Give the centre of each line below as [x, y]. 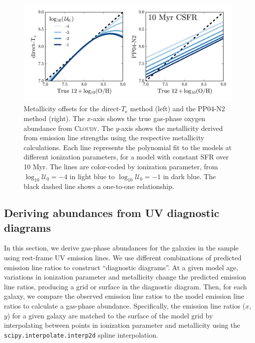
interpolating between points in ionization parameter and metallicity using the [122, 325]
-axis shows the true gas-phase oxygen [148, 118]
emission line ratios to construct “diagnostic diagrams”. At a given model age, [121, 267]
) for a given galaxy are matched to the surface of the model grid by [110, 315]
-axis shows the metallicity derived [171, 128]
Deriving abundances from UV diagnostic [112, 213]
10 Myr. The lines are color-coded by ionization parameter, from [121, 166]
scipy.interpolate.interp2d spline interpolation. [81, 334]
